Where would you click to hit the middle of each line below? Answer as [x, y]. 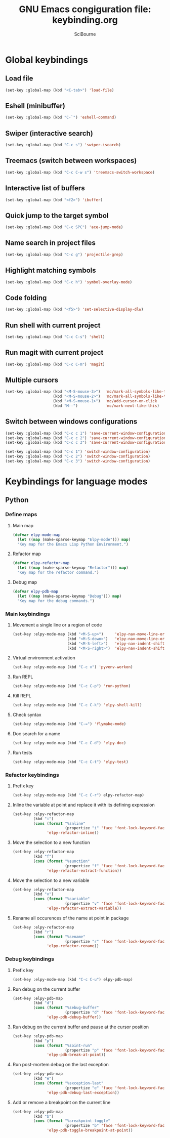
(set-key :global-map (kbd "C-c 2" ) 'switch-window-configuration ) [78, 456]
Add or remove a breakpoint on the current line [61, 1102]
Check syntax [27, 715]
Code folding [26, 298]
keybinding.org [85, 20]
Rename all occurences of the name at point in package [71, 918]
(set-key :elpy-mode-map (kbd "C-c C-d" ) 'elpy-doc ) [69, 743]
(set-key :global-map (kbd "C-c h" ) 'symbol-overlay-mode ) [69, 282]
